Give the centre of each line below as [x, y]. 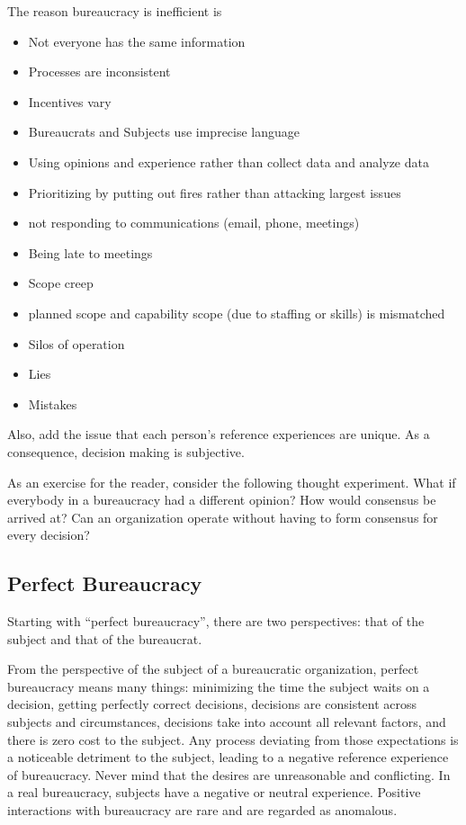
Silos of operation [76, 343]
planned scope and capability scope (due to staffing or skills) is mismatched [237, 313]
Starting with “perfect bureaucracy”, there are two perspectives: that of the [216, 621]
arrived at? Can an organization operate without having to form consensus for [223, 517]
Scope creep [61, 283]
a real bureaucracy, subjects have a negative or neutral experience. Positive [214, 792]
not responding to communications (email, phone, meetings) [194, 223]
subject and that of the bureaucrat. [105, 638]
